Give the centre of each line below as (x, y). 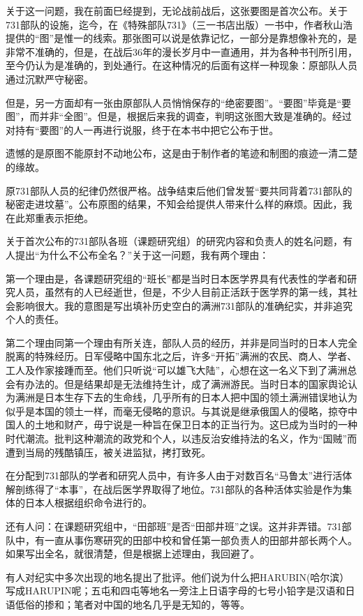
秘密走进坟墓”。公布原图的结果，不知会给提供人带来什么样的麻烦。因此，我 (179, 204)
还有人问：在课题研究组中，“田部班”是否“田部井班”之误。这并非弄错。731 (174, 526)
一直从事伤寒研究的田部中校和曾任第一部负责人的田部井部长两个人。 (201, 540)
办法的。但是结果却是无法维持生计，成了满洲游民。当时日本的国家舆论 (186, 383)
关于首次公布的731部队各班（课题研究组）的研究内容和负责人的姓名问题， (174, 241)
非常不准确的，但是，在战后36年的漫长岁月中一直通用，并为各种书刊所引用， (181, 51)
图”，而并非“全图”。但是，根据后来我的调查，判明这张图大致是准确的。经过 (179, 116)
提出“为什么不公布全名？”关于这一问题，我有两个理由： (142, 254)
